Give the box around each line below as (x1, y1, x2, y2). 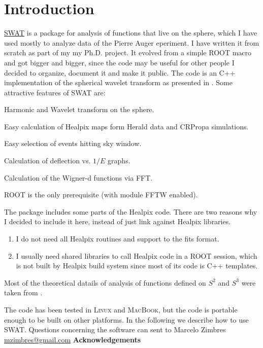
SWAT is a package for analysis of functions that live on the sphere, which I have (4, 27, 257, 38)
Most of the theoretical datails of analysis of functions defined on (4, 277, 206, 288)
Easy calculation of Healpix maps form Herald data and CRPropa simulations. (4, 121, 249, 131)
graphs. (108, 155, 130, 166)
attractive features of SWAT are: (4, 87, 106, 97)
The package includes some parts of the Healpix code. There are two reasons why (4, 206, 257, 217)
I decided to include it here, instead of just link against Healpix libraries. (4, 216, 231, 227)
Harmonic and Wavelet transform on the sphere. (4, 104, 154, 115)
